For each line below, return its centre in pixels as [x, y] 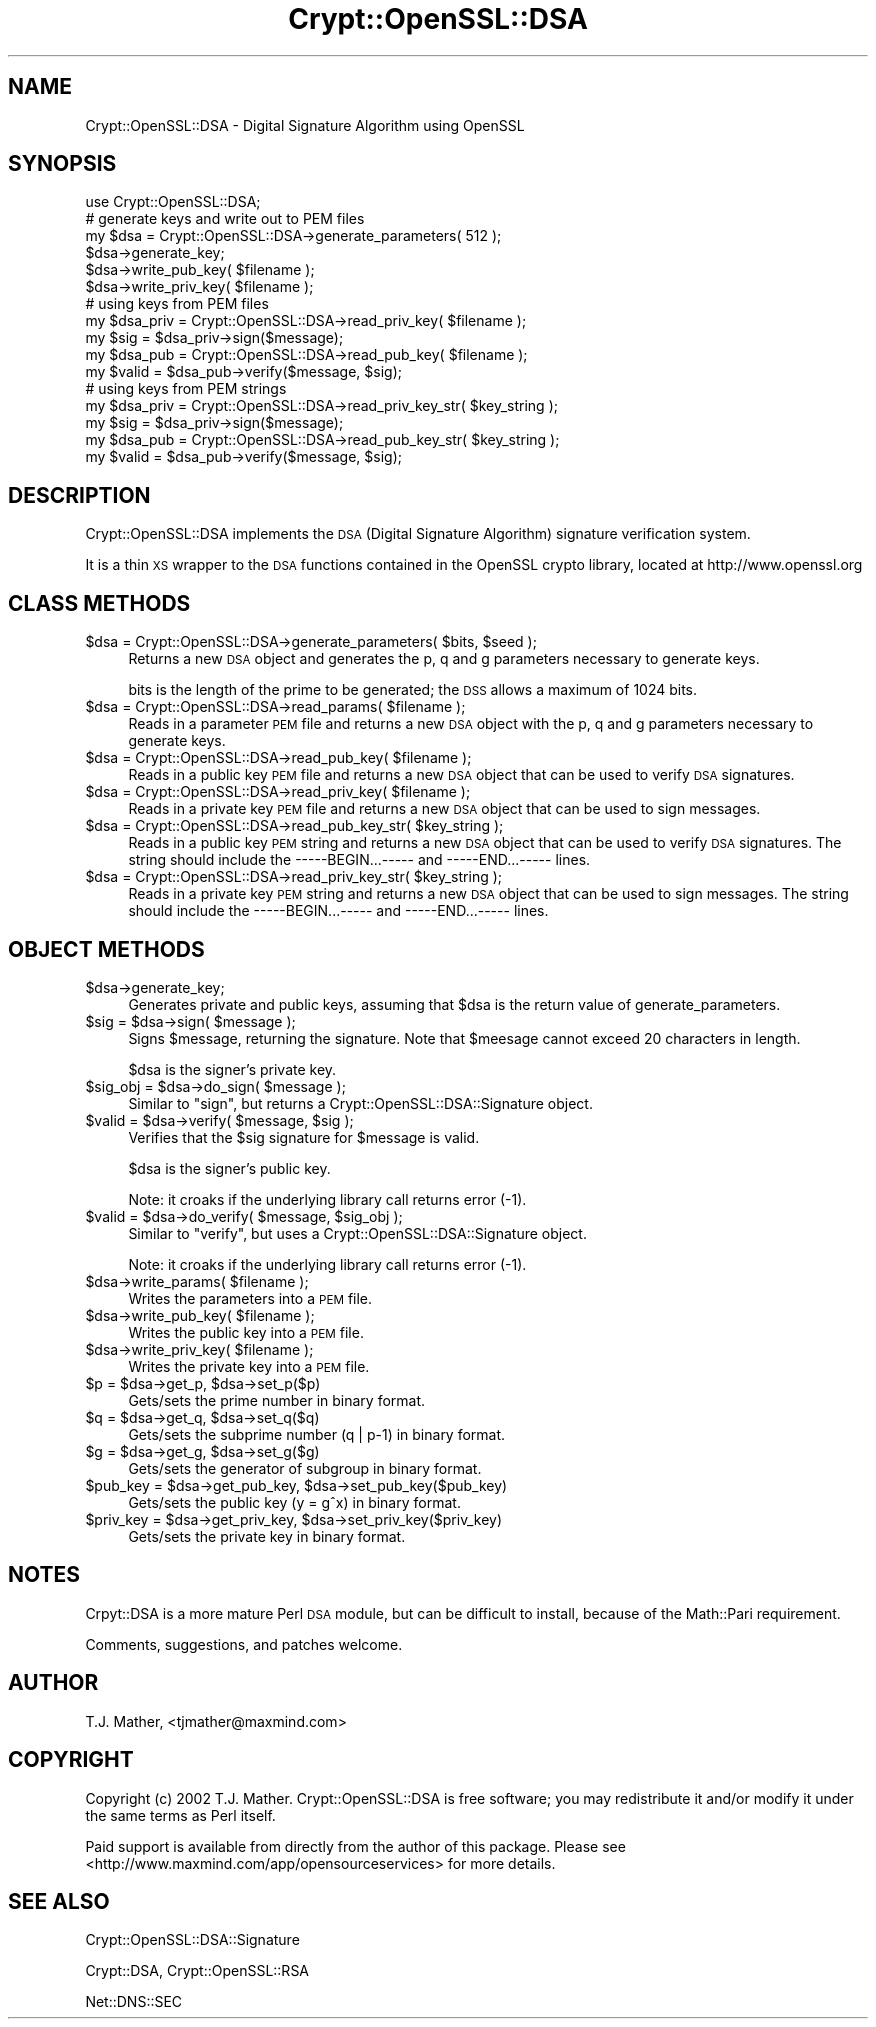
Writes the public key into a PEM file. [246, 1332]
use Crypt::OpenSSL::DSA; [173, 202]
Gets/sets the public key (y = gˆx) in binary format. [294, 1502]
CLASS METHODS [99, 603]
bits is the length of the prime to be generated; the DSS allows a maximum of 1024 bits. [413, 690]
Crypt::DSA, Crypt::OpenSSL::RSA [197, 1971]
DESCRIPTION [79, 495]
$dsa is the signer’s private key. [232, 1069]
